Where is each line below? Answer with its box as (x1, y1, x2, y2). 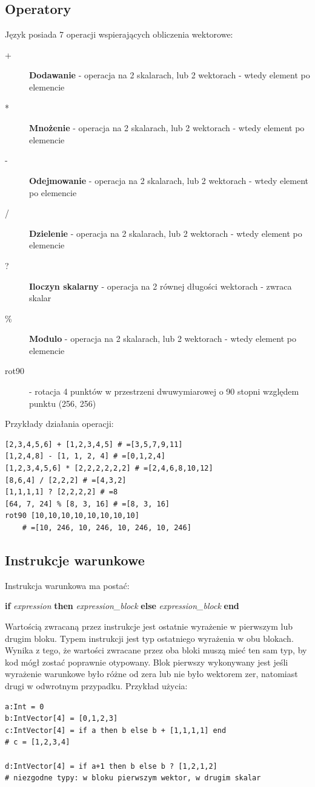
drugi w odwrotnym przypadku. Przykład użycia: (5, 679, 188, 692)
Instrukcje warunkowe (5, 551, 145, 569)
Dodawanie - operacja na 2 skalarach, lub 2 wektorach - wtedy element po (29, 69, 310, 81)
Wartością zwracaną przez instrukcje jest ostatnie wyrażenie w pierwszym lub (5, 620, 293, 632)
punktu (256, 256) (29, 397, 96, 409)
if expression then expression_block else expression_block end (5, 599, 239, 612)
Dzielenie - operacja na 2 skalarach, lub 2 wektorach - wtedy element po (29, 227, 302, 239)
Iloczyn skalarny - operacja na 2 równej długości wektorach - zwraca (29, 279, 292, 292)
